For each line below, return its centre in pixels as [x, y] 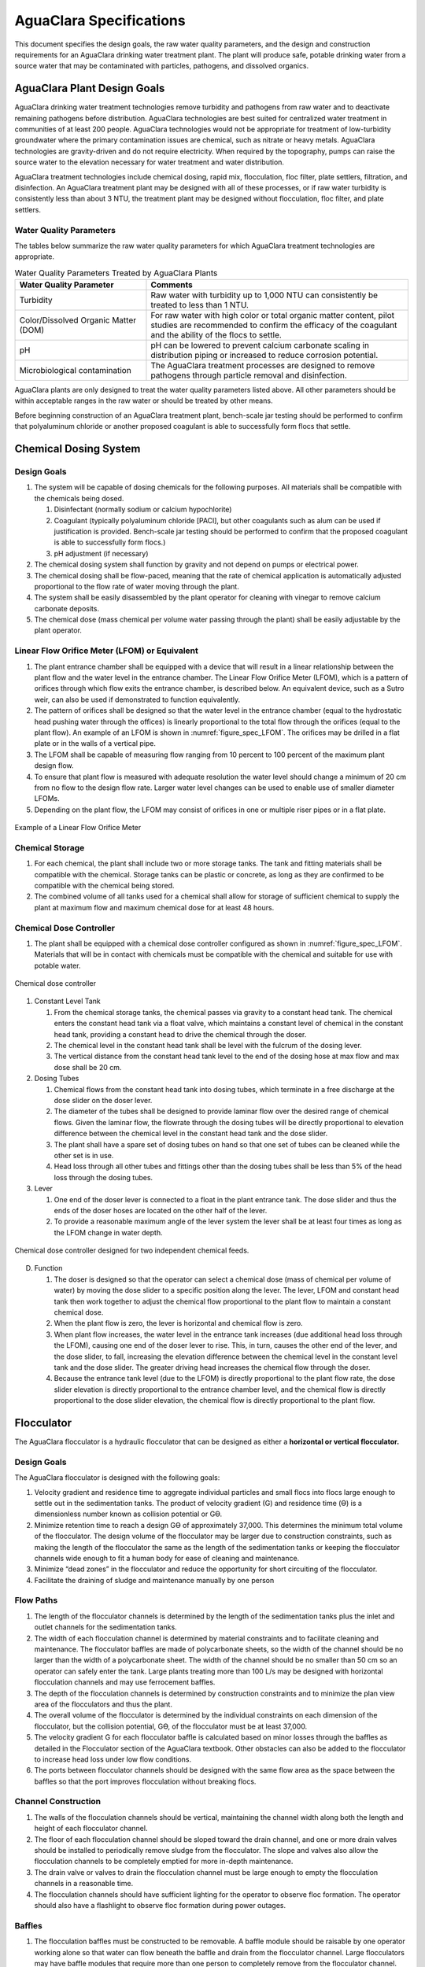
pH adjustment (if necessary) [101, 553]
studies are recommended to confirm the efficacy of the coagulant [274, 325]
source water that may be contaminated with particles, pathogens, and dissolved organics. [162, 66]
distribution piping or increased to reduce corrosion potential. [264, 356]
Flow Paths [36, 1600]
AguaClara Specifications [100, 20]
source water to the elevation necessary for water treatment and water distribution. [150, 162]
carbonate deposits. [67, 608]
